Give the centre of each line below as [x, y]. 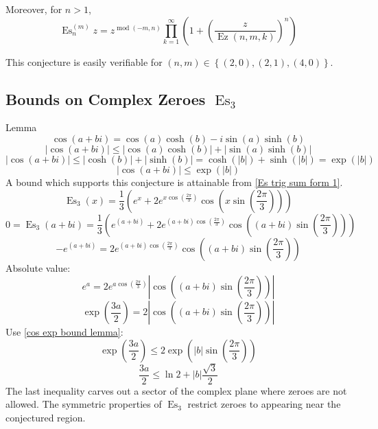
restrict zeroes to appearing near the [264, 404]
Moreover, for [34, 9]
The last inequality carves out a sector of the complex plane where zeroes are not [176, 390]
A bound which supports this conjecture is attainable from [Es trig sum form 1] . [174, 182]
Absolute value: [38, 267]
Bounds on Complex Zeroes [106, 98]
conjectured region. [46, 417]
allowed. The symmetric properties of [84, 404]
